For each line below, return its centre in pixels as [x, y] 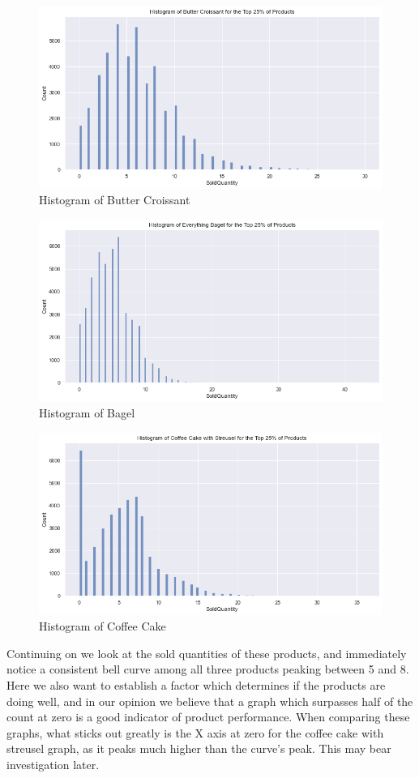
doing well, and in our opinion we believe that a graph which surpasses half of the [210, 701]
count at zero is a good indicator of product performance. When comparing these [208, 717]
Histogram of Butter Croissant [115, 200]
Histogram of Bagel [87, 413]
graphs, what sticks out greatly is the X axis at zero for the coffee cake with [195, 732]
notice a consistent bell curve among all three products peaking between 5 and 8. [208, 669]
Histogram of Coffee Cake [103, 626]
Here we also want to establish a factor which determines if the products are [196, 684]
